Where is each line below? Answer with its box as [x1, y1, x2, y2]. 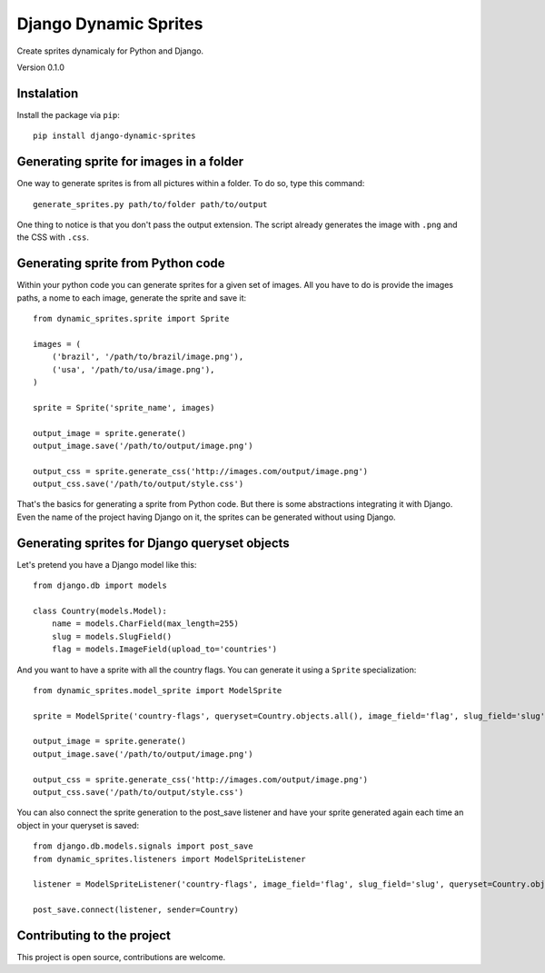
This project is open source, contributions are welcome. [16, 952, 226, 963]
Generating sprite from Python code [16, 255, 226, 272]
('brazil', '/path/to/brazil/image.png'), [51, 352, 244, 362]
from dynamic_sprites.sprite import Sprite [33, 313, 230, 323]
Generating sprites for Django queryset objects [16, 535, 290, 551]
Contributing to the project [16, 928, 172, 943]
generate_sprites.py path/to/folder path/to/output [33, 199, 268, 209]
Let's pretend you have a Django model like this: [16, 559, 197, 570]
